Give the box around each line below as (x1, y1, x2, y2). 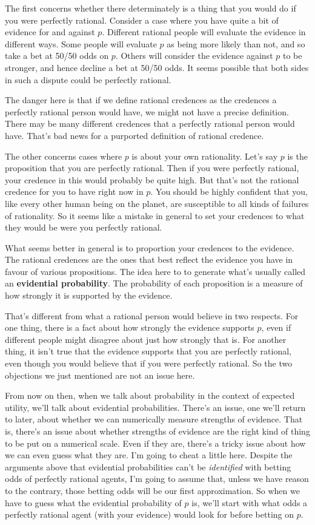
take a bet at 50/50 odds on (5, 49, 109, 62)
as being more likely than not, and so (167, 37, 305, 50)
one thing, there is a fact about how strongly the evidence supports (5, 321, 254, 334)
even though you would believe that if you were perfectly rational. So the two (5, 357, 293, 370)
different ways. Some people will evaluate (5, 37, 157, 50)
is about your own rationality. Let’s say (131, 149, 278, 162)
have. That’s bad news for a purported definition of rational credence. (5, 129, 264, 141)
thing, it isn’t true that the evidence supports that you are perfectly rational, (5, 345, 291, 357)
